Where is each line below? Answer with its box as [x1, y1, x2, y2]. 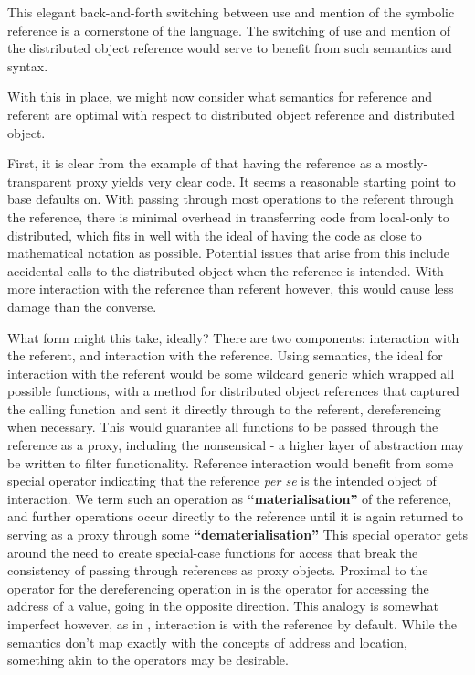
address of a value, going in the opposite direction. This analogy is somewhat [7, 596, 438, 616]
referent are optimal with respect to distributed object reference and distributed [7, 104, 455, 123]
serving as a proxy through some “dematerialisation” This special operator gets [7, 525, 468, 544]
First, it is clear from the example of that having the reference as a [7, 154, 383, 173]
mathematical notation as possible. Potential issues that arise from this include [7, 243, 449, 262]
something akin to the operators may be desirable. [7, 650, 289, 670]
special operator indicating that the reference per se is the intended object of [7, 471, 437, 490]
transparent [7, 171, 72, 190]
